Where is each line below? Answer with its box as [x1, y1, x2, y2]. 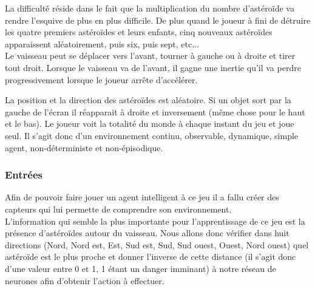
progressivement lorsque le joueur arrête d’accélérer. [5, 73, 198, 86]
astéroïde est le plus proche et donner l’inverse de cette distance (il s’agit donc [5, 250, 296, 263]
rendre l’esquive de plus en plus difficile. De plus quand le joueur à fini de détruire [5, 13, 311, 26]
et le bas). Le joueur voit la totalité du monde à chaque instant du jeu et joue [5, 117, 294, 130]
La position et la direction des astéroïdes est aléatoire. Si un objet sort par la [5, 93, 291, 106]
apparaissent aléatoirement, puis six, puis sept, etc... [5, 37, 199, 50]
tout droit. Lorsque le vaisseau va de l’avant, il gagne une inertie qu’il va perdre [5, 61, 301, 73]
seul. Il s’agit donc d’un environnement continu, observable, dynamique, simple [5, 129, 299, 141]
